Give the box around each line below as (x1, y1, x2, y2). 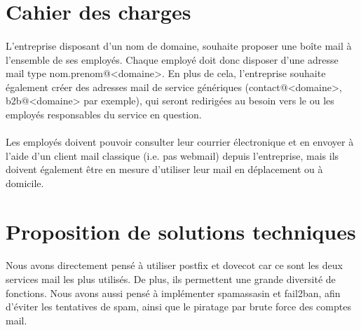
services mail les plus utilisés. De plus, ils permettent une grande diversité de (6, 272, 336, 287)
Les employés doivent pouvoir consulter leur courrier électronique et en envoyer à (6, 135, 354, 149)
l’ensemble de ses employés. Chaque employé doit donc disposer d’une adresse (6, 52, 339, 67)
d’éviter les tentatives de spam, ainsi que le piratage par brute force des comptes (6, 299, 351, 314)
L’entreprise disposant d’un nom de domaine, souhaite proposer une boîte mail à (6, 38, 352, 53)
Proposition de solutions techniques (6, 216, 356, 245)
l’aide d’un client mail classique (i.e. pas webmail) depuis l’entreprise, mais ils (6, 148, 339, 163)
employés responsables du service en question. (6, 106, 202, 121)
